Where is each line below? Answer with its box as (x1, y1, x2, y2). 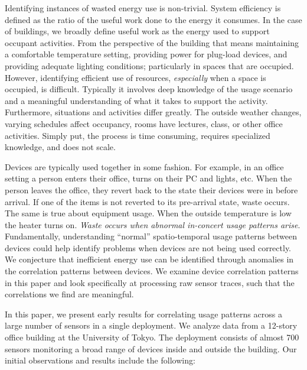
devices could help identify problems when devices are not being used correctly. (5, 241, 292, 254)
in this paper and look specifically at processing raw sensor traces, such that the (5, 276, 295, 288)
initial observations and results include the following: (5, 354, 195, 366)
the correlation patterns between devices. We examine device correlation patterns (5, 265, 299, 277)
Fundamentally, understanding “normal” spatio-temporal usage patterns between (5, 230, 297, 242)
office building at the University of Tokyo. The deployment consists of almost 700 (5, 331, 299, 343)
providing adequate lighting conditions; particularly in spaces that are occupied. (5, 59, 294, 72)
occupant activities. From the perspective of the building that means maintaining (5, 36, 299, 48)
